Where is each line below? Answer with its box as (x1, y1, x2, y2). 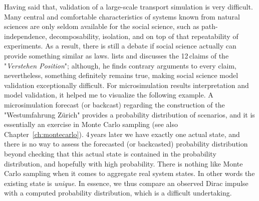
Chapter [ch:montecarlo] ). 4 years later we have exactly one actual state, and (4, 128, 240, 139)
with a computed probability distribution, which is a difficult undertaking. (4, 187, 232, 198)
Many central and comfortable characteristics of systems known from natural (4, 11, 240, 21)
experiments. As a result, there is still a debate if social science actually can (4, 40, 236, 51)
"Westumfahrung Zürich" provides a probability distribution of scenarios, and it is (4, 109, 255, 119)
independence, (4, 30, 47, 41)
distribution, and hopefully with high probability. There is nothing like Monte (4, 158, 243, 168)
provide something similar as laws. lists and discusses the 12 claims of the (4, 50, 229, 60)
